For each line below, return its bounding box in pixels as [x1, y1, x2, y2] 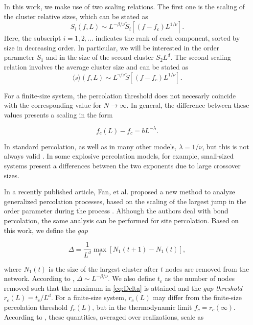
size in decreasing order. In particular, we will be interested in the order [4, 42, 219, 52]
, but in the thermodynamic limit [92, 302, 192, 312]
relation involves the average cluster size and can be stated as [4, 61, 188, 71]
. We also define [108, 273, 156, 283]
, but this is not [202, 141, 250, 151]
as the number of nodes [164, 273, 235, 283]
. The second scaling [170, 52, 231, 62]
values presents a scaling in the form [4, 109, 113, 119]
